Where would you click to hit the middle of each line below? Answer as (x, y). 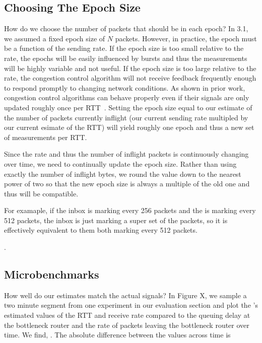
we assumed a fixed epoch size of (55, 38)
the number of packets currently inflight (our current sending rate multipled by (126, 117)
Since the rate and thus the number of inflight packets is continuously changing (126, 154)
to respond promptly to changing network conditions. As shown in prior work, (125, 87)
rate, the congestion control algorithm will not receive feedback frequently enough (130, 78)
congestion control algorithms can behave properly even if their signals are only (127, 97)
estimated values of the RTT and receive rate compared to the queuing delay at (127, 315)
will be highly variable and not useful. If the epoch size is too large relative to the (130, 68)
